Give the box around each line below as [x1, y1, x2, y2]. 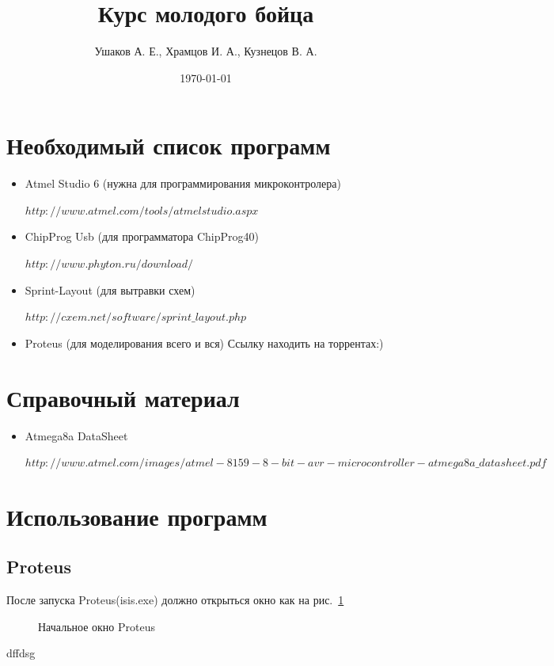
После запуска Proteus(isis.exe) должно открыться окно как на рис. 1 [6, 592, 344, 608]
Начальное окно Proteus [38, 618, 155, 634]
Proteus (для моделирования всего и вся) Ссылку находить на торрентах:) [25, 334, 384, 351]
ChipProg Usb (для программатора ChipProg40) [25, 228, 259, 245]
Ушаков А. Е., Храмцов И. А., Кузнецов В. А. [94, 43, 317, 59]
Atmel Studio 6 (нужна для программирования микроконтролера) [25, 175, 341, 192]
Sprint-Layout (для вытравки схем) [25, 281, 195, 298]
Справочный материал [6, 381, 240, 413]
